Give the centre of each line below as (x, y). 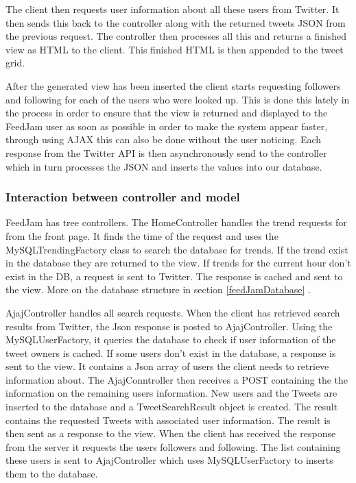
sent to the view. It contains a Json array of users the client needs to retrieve (167, 366)
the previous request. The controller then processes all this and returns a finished (176, 36)
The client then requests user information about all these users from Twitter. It (173, 9)
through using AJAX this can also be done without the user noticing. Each (164, 139)
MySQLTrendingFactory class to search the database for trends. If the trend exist (177, 249)
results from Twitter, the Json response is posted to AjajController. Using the (169, 326)
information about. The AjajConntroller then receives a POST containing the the (177, 379)
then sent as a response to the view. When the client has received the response (171, 433)
